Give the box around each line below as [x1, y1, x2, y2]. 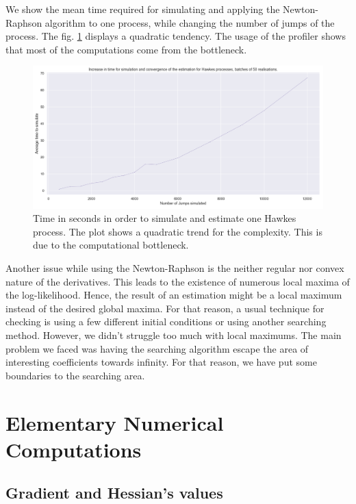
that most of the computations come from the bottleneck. [5, 42, 247, 56]
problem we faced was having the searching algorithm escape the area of [5, 341, 309, 355]
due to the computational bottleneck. [33, 238, 189, 252]
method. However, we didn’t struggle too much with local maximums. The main [5, 327, 342, 342]
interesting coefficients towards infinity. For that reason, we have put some [5, 355, 317, 369]
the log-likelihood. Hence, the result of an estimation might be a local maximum [5, 288, 342, 302]
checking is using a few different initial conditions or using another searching [5, 314, 327, 329]
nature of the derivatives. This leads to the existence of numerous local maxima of [5, 274, 350, 288]
